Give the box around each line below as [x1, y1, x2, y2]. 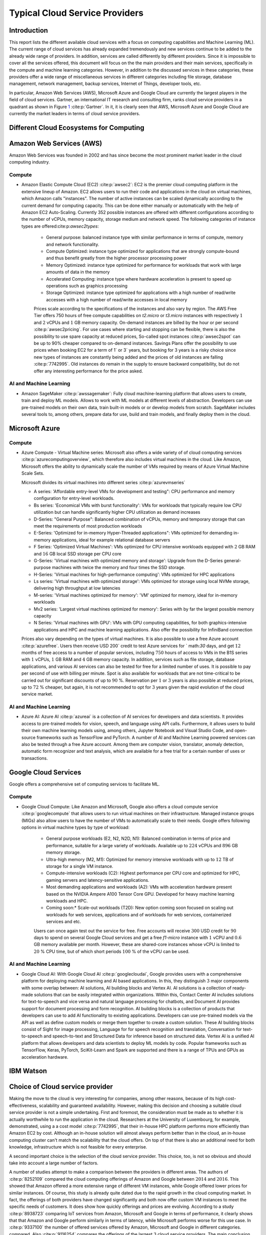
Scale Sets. [21, 470, 44, 476]
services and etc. [46, 919, 81, 925]
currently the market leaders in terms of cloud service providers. [9, 110, 140, 116]
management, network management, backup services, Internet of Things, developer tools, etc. [9, 81, 201, 86]
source [21, 734, 36, 741]
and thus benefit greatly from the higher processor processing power [46, 255, 187, 261]
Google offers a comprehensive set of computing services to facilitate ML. [9, 781, 160, 787]
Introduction [9, 26, 48, 35]
